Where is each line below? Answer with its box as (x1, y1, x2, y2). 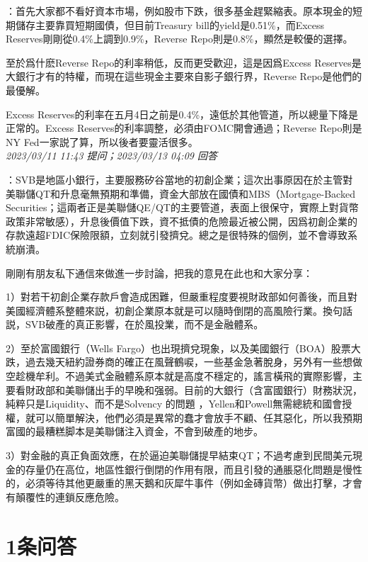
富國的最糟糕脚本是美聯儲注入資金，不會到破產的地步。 (6, 424, 263, 439)
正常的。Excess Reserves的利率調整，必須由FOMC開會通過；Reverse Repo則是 (6, 120, 362, 135)
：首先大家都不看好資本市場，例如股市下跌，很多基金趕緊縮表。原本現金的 (6, 4, 352, 18)
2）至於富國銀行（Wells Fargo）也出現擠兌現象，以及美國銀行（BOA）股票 (6, 340, 351, 355)
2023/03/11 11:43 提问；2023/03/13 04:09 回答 (6, 148, 217, 163)
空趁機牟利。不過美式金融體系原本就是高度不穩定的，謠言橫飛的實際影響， (6, 369, 352, 383)
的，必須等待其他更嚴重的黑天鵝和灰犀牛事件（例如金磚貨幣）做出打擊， (6, 476, 343, 490)
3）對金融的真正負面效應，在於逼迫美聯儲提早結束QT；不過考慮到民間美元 (6, 448, 352, 463)
